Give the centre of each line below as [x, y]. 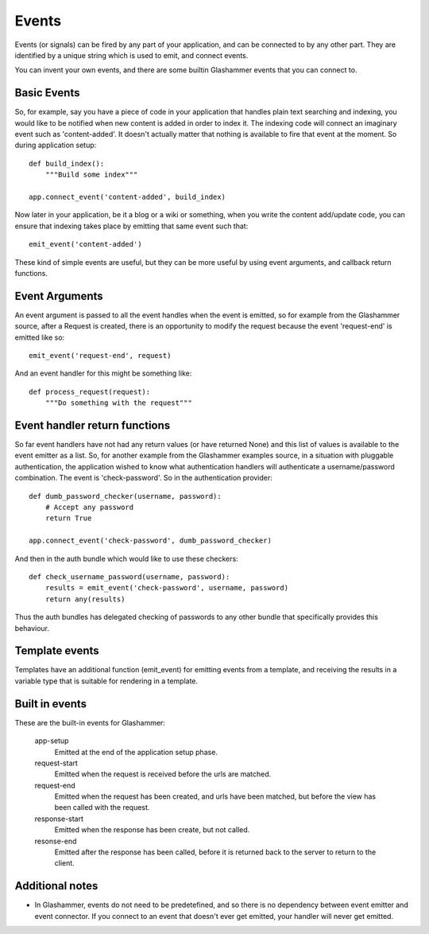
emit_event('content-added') [85, 244]
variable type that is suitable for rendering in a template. [106, 681]
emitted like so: [40, 337]
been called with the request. [102, 808]
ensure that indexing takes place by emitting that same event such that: [131, 226]
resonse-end [56, 841]
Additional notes [56, 886]
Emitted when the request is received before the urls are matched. [163, 774]
